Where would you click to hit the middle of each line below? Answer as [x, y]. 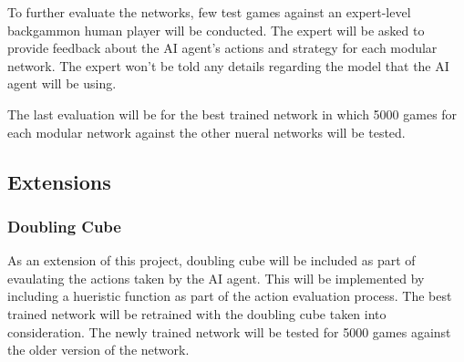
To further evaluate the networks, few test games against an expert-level [209, 12]
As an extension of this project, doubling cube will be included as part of [211, 260]
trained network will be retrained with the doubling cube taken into [197, 313]
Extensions [59, 181]
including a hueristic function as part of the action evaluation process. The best [230, 296]
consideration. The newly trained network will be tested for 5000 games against [229, 331]
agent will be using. [62, 83]
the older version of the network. [98, 350]
